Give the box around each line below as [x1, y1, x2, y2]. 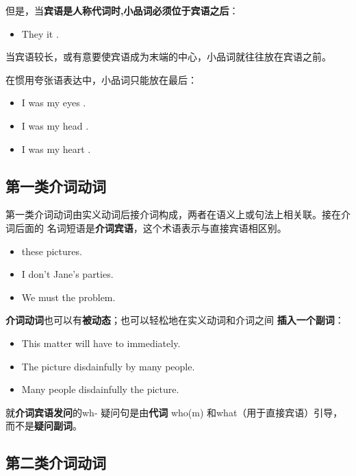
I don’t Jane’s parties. [21, 267, 114, 281]
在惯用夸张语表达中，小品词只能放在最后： [5, 72, 197, 86]
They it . [21, 26, 59, 40]
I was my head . [21, 118, 89, 132]
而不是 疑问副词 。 [5, 418, 82, 433]
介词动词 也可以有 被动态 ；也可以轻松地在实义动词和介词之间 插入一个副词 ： [5, 313, 344, 327]
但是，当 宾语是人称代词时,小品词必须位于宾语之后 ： [5, 3, 239, 17]
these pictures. [21, 243, 82, 258]
